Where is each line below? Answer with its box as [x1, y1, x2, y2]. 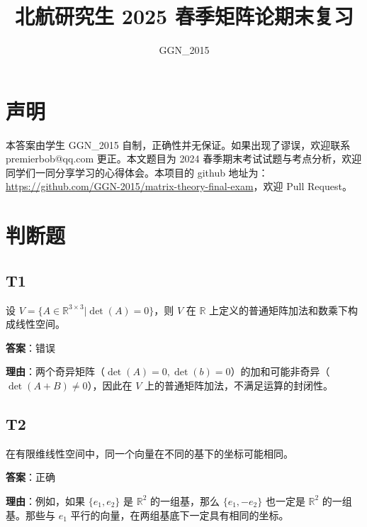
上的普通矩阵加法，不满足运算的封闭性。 [145, 377, 334, 392]
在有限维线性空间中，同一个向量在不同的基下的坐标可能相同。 [6, 445, 293, 460]
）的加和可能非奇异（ [230, 364, 330, 379]
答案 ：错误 [6, 340, 55, 355]
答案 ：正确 [6, 470, 55, 484]
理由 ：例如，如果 [6, 493, 85, 508]
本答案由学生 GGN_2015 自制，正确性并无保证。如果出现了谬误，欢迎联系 [6, 137, 351, 152]
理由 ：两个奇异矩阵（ [6, 364, 105, 379]
